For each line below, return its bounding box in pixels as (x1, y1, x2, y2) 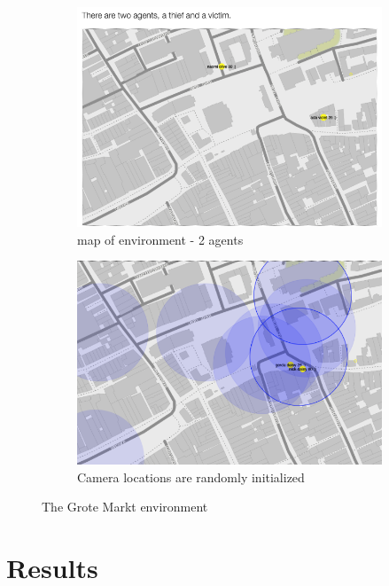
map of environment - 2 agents (77, 230, 244, 248)
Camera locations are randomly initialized (77, 467, 305, 486)
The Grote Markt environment (42, 497, 208, 516)
